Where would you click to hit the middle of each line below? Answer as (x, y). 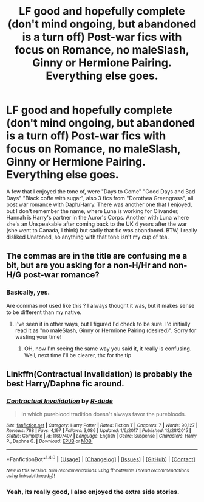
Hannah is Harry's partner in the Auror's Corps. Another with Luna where (98, 217)
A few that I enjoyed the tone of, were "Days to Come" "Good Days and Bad (101, 191)
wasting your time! (38, 336)
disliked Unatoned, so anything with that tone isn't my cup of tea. (87, 237)
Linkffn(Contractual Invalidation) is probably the (99, 375)
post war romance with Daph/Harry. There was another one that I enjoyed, (99, 204)
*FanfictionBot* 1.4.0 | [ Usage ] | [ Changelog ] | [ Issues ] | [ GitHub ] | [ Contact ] (101, 459)
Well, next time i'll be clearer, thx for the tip (78, 355)
